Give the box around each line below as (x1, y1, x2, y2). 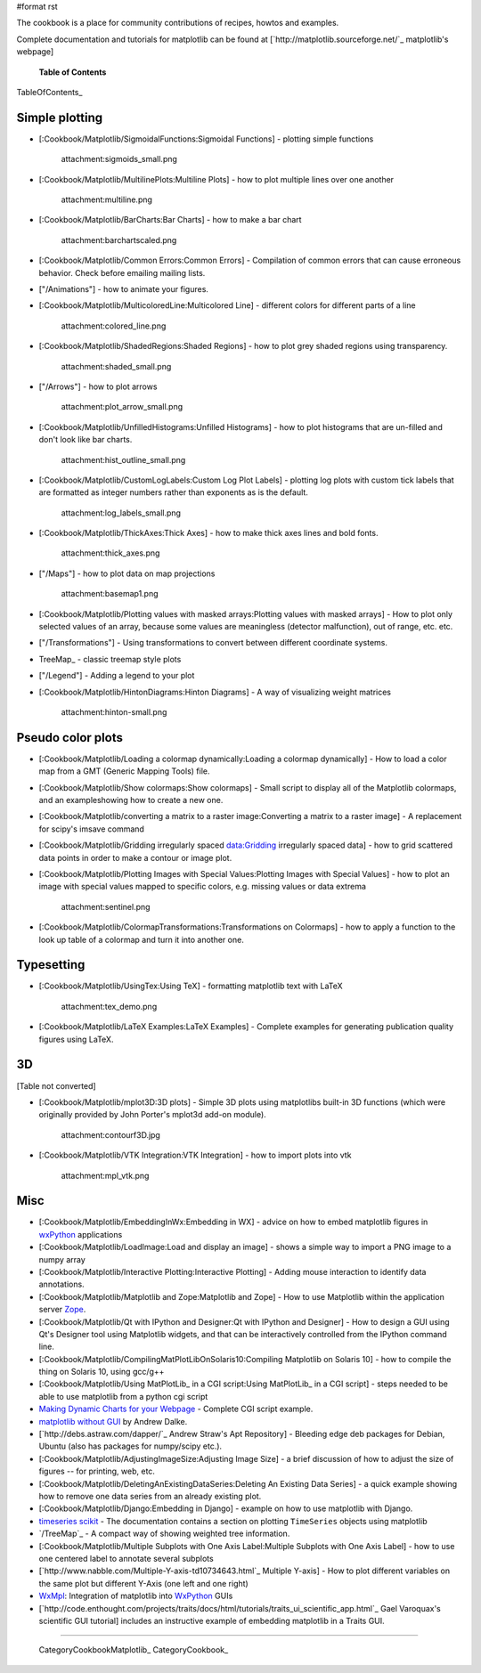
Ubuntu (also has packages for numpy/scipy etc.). (38, 1441, 223, 1451)
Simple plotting (16, 110, 103, 125)
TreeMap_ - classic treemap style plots (38, 654, 182, 664)
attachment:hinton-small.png (61, 706, 167, 717)
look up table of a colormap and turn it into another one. (38, 934, 244, 945)
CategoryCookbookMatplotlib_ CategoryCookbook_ (38, 1645, 229, 1655)
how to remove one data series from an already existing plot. (38, 1491, 262, 1501)
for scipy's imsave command (38, 824, 144, 834)
